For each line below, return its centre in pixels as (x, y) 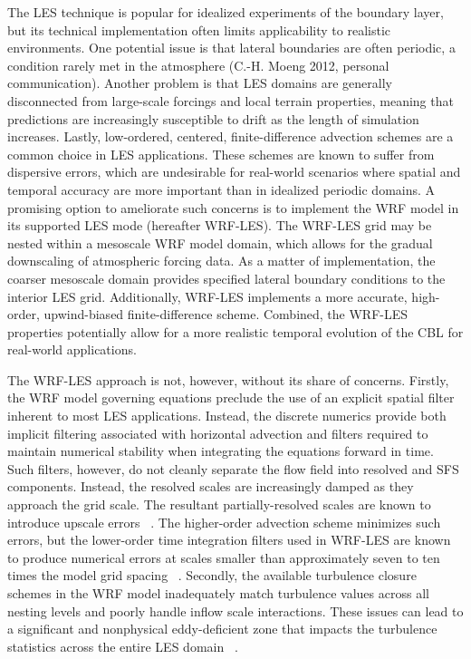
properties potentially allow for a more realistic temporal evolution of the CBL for (235, 331)
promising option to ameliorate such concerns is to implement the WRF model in (233, 207)
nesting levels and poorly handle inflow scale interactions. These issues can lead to (235, 611)
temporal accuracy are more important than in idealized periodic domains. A (221, 189)
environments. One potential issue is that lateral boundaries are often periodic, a (231, 48)
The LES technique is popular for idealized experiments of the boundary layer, (226, 12)
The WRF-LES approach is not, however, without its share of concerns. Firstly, (228, 379)
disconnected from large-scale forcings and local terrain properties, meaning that (231, 100)
